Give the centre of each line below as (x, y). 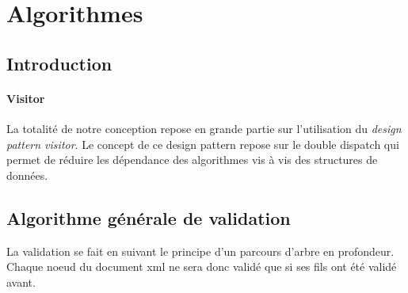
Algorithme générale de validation (149, 217)
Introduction (59, 63)
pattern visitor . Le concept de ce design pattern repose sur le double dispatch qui (203, 144)
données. (27, 175)
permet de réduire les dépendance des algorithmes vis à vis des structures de (192, 160)
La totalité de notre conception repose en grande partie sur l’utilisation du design (204, 128)
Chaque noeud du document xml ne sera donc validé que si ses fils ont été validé (202, 266)
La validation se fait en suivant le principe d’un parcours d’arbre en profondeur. (200, 251)
